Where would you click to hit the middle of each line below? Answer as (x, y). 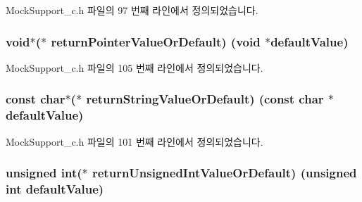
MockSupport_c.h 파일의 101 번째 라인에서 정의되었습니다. (135, 141)
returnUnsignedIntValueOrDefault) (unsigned (224, 173)
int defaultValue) (55, 188)
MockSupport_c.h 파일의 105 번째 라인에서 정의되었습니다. (135, 67)
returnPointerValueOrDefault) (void (156, 41)
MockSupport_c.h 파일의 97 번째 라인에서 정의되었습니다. (132, 10)
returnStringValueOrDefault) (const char (205, 99)
